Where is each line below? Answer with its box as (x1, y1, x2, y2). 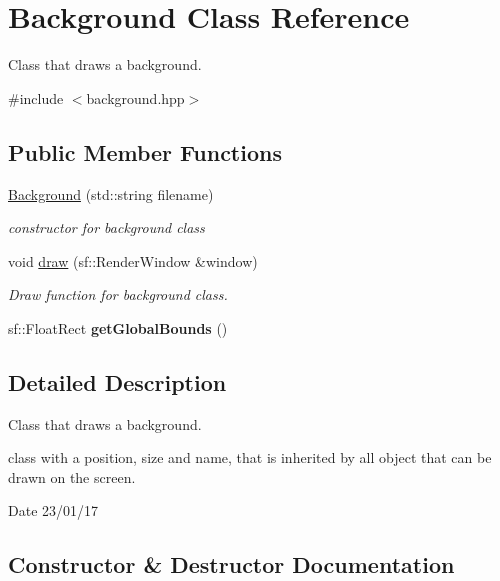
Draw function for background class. (8, 284, 228, 305)
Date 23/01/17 (8, 500, 99, 521)
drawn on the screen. (8, 466, 136, 487)
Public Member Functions (8, 136, 282, 167)
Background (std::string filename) (8, 183, 214, 204)
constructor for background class (8, 217, 205, 238)
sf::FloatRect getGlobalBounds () (8, 317, 228, 338)
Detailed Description (8, 366, 227, 397)
